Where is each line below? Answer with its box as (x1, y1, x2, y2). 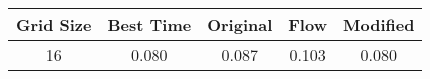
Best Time (107, 13, 192, 36)
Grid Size (16, 13, 92, 36)
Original (207, 13, 273, 36)
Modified (342, 13, 415, 36)
